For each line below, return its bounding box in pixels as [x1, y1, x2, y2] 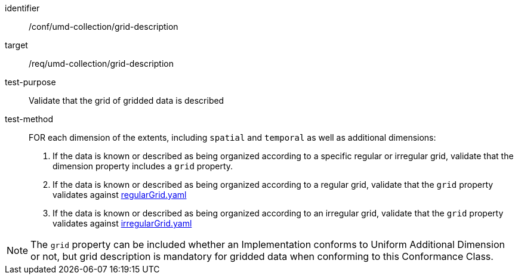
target [5, 40, 28, 50]
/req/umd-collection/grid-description [29, 58, 174, 69]
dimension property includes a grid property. [53, 161, 233, 171]
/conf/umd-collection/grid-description [29, 21, 178, 32]
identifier [5, 3, 40, 13]
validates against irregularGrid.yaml [53, 218, 192, 228]
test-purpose [5, 77, 56, 87]
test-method [5, 114, 53, 124]
